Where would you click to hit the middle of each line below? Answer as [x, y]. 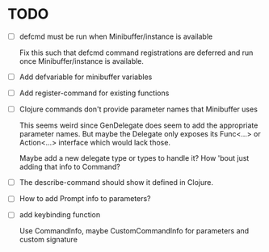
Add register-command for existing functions [94, 93]
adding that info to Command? [69, 167]
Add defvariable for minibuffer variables [86, 77]
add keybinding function [60, 215]
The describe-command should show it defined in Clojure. [116, 183]
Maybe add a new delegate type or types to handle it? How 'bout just [134, 158]
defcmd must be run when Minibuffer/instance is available [116, 36]
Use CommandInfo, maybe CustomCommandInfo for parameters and [134, 231]
